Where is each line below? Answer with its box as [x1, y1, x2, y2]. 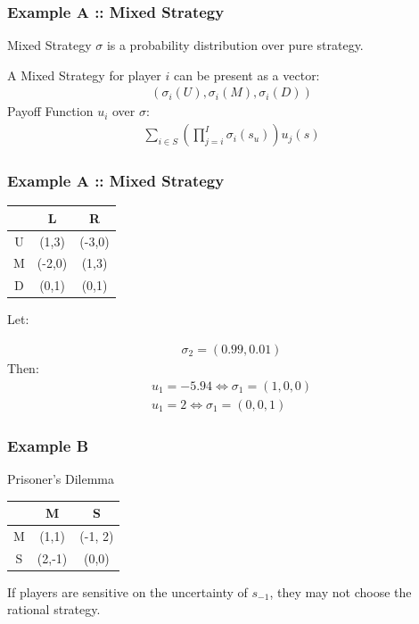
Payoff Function [7, 102, 94, 121]
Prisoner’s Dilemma [7, 469, 115, 487]
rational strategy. [7, 600, 101, 619]
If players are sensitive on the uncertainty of [7, 582, 248, 601]
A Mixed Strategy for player [7, 65, 161, 84]
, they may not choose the [269, 582, 412, 601]
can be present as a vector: [173, 65, 320, 84]
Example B [7, 434, 89, 456]
